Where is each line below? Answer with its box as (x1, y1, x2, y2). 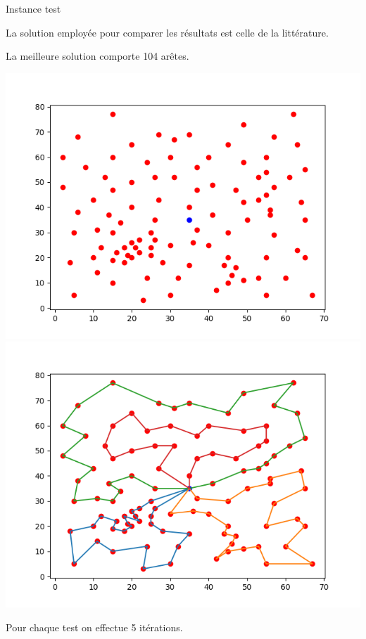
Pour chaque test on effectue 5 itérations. (6, 619, 183, 634)
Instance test (6, 1, 61, 15)
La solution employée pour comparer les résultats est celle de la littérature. (6, 25, 329, 39)
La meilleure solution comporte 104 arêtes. (6, 49, 189, 63)
